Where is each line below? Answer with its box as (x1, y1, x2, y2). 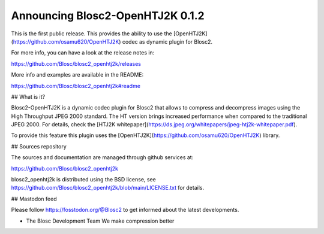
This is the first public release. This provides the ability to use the (11, 30, 172, 37)
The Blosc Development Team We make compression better (26, 217, 175, 224)
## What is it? (11, 93, 45, 100)
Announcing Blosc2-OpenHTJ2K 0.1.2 (11, 9, 205, 22)
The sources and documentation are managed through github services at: (11, 154, 194, 161)
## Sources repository (11, 142, 67, 150)
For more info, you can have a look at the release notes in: (11, 49, 155, 56)
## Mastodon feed (11, 195, 57, 202)
